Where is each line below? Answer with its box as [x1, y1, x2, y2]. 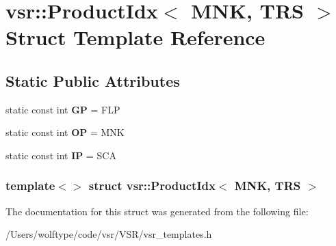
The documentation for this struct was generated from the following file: [5, 204, 309, 218]
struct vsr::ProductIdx [88, 177, 216, 194]
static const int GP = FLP [5, 102, 120, 116]
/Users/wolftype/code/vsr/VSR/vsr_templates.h [5, 227, 212, 241]
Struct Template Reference [5, 23, 266, 51]
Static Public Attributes [5, 70, 180, 91]
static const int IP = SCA [5, 148, 116, 162]
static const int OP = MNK [5, 125, 125, 139]
